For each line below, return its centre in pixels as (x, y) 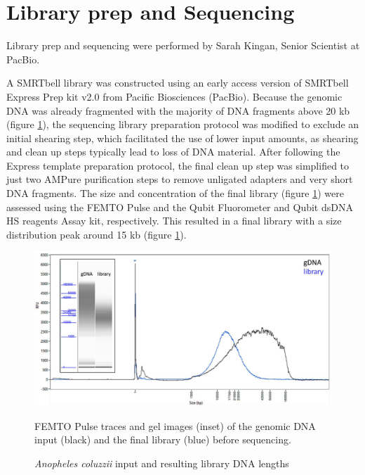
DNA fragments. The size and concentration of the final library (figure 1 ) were (175, 193)
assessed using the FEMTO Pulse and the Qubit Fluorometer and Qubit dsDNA (180, 207)
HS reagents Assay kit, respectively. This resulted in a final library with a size (174, 221)
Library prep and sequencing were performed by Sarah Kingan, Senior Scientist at (183, 45)
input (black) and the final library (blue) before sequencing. (163, 439)
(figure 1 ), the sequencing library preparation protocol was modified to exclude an (183, 124)
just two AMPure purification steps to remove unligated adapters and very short (180, 179)
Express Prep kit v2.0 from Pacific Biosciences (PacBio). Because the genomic (174, 96)
